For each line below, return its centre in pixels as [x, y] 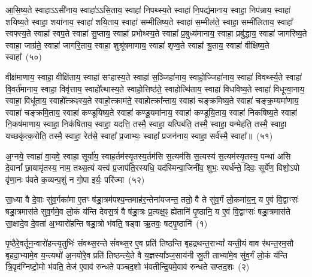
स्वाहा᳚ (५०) [24, 57]
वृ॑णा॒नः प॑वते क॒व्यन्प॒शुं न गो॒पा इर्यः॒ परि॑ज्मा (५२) [75, 179]
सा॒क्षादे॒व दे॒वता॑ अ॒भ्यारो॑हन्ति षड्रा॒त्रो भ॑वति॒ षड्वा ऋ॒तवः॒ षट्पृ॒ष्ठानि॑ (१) [107, 223]
